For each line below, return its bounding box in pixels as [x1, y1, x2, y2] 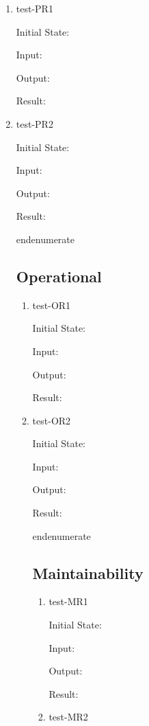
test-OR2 [32, 413, 71, 427]
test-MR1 [49, 594, 88, 609]
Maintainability [32, 562, 144, 583]
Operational [16, 265, 102, 286]
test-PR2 [16, 116, 53, 131]
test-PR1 [16, 1, 53, 15]
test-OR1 [32, 297, 71, 312]
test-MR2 [49, 710, 88, 724]
